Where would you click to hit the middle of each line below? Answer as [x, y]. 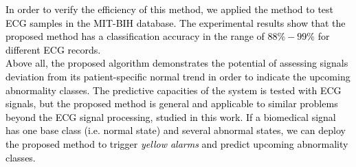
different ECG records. [53, 49]
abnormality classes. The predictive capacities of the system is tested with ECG [174, 90]
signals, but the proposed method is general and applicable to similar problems [172, 103]
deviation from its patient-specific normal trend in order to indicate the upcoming [178, 76]
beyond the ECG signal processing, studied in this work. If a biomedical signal [171, 116]
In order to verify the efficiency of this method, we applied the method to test [170, 9]
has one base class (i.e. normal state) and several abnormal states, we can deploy [176, 130]
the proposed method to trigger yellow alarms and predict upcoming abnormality [177, 143]
